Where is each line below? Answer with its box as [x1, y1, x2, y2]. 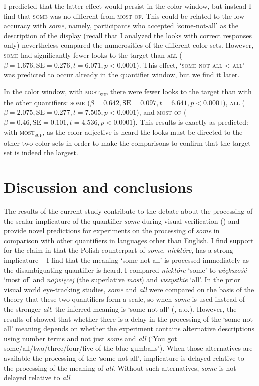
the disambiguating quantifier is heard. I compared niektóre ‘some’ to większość [4, 264, 247, 275]
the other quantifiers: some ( [4, 97, 90, 107]
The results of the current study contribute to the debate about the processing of [4, 206, 253, 216]
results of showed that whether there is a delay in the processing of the [4, 313, 221, 324]
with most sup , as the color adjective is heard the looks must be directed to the [4, 126, 243, 138]
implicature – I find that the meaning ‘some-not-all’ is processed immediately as [4, 255, 249, 265]
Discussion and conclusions [4, 177, 193, 197]
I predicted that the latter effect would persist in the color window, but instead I [4, 1, 252, 11]
